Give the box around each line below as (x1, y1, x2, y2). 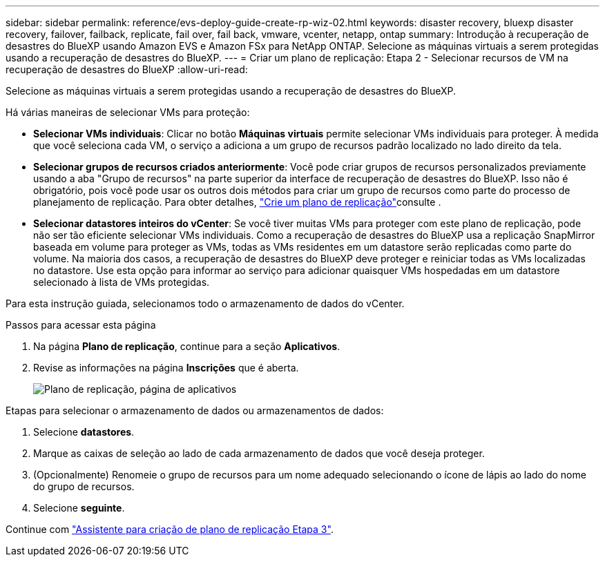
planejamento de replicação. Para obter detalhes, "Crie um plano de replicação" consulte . (33, 196, 441, 208)
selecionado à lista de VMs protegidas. (33, 276, 210, 288)
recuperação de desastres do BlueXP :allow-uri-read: (6, 64, 248, 75)
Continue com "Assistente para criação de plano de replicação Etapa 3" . (6, 523, 334, 535)
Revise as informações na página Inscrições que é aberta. (33, 362, 299, 374)
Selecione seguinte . (33, 502, 125, 514)
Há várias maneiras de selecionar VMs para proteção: (6, 106, 250, 118)
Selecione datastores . (33, 426, 135, 438)
